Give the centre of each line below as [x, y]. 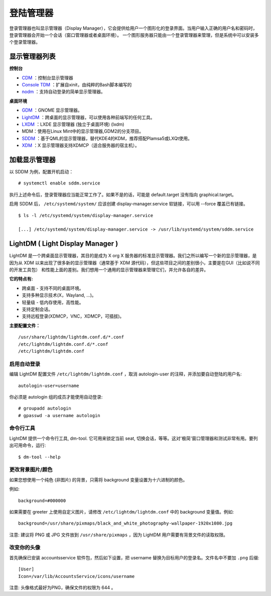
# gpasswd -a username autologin [59, 415]
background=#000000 [42, 501]
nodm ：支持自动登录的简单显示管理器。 [63, 92]
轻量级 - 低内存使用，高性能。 [53, 302]
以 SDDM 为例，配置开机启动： [41, 172]
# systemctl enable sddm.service [59, 183]
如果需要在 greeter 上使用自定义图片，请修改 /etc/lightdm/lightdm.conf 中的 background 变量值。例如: [122, 512]
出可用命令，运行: [28, 445]
